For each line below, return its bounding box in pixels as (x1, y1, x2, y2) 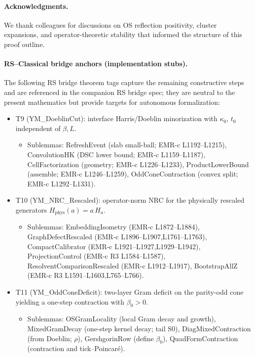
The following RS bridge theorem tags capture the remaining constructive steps (4, 77, 244, 88)
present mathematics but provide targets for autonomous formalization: (4, 96, 220, 107)
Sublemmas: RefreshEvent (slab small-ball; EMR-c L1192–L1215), (27, 139, 227, 150)
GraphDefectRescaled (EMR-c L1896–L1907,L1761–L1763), (27, 231, 207, 241)
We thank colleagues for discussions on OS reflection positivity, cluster (4, 19, 217, 30)
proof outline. (4, 39, 45, 49)
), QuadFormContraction (162, 333, 238, 343)
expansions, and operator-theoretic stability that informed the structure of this (4, 29, 242, 40)
